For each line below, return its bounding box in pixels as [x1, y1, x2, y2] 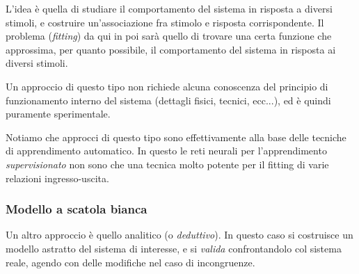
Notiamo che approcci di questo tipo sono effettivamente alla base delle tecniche [6, 129, 346, 144]
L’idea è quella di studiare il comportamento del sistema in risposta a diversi [6, 1, 333, 15]
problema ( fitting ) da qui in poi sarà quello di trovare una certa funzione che [6, 29, 332, 43]
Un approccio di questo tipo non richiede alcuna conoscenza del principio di [6, 79, 328, 93]
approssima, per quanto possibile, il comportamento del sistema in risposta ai [6, 42, 336, 56]
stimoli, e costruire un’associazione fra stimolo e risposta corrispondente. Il [6, 15, 324, 29]
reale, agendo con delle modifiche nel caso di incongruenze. [6, 255, 255, 269]
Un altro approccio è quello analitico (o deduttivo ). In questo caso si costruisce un [6, 227, 353, 242]
